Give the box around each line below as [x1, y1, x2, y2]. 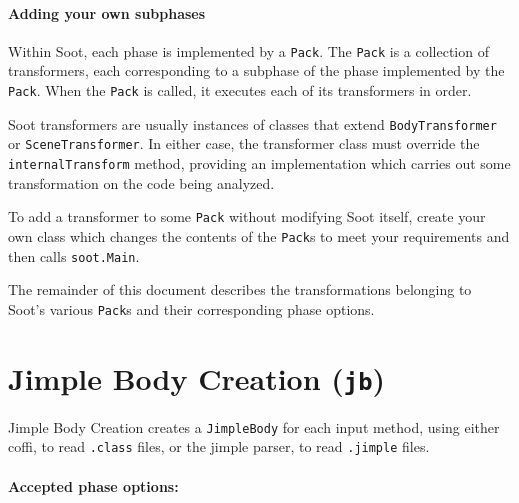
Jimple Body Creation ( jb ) [8, 357, 386, 398]
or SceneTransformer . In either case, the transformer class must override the [8, 133, 480, 154]
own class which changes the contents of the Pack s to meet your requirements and [8, 225, 510, 246]
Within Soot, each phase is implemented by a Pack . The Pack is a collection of [8, 40, 489, 61]
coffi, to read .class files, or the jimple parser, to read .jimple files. [8, 436, 430, 457]
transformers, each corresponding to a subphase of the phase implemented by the [8, 60, 505, 81]
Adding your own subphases [8, 2, 206, 23]
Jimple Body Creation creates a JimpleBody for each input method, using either [8, 416, 500, 437]
